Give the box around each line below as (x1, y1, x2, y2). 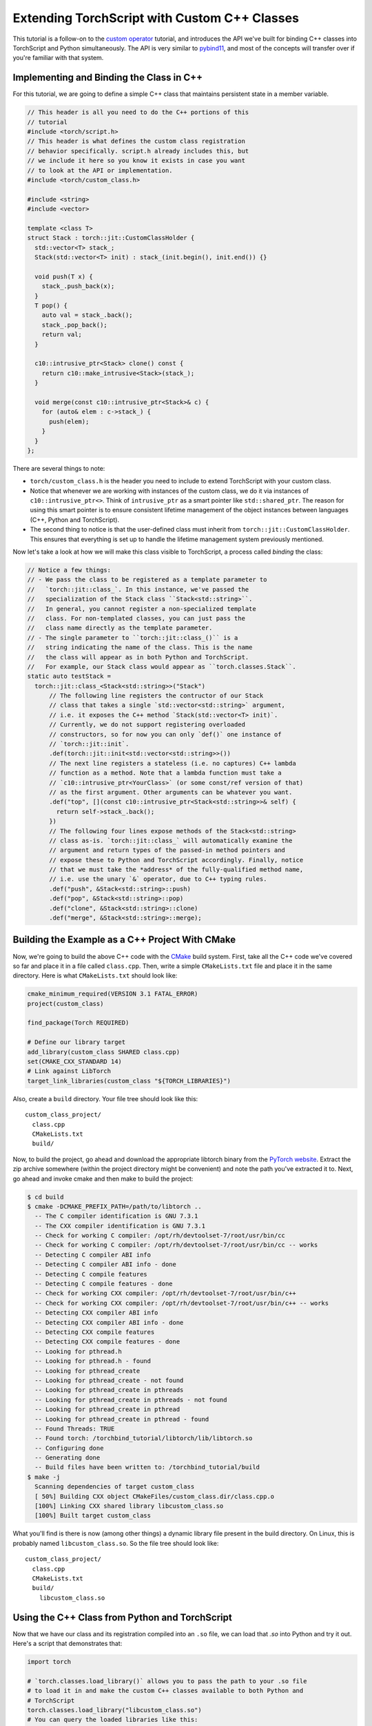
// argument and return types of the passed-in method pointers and (49, 846, 286, 854)
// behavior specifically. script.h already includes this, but (27, 147, 249, 155)
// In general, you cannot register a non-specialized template (27, 605, 256, 612)
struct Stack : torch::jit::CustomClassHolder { (27, 234, 195, 242)
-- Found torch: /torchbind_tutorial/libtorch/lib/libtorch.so (34, 1435, 253, 1442)
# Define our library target (27, 1038, 126, 1046)
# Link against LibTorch (27, 1067, 112, 1075)
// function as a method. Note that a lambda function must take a (49, 769, 282, 777)
